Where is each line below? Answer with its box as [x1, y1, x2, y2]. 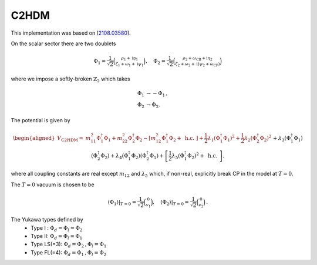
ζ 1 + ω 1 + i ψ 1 [115, 61, 144, 68]
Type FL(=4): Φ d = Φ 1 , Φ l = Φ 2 [31, 249, 107, 257]
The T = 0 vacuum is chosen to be [11, 181, 95, 188]
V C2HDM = [56, 135, 84, 143]
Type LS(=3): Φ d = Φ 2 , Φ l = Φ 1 [31, 241, 107, 249]
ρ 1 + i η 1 [121, 56, 138, 62]
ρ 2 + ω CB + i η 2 [183, 56, 213, 62]
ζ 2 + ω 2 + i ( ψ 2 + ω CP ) [175, 61, 220, 68]
